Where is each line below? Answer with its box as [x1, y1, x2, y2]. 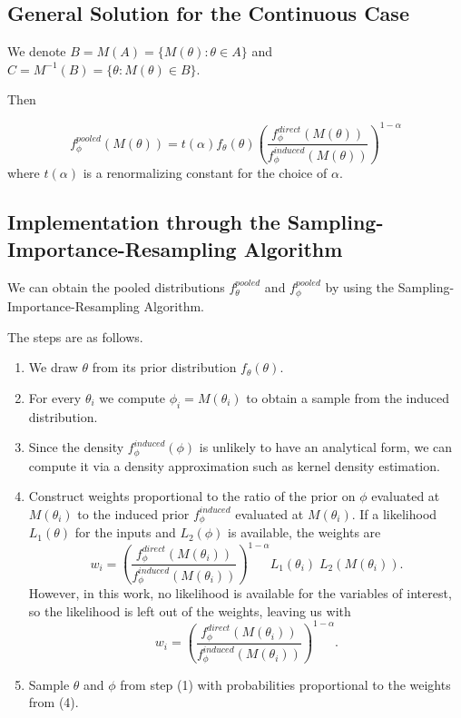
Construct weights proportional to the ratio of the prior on [28, 487, 356, 506]
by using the [325, 277, 395, 296]
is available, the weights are [228, 523, 381, 542]
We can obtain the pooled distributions [7, 277, 225, 296]
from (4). [28, 693, 79, 712]
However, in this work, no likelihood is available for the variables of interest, [28, 584, 452, 603]
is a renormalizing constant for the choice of [83, 163, 328, 182]
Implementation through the [7, 208, 280, 236]
